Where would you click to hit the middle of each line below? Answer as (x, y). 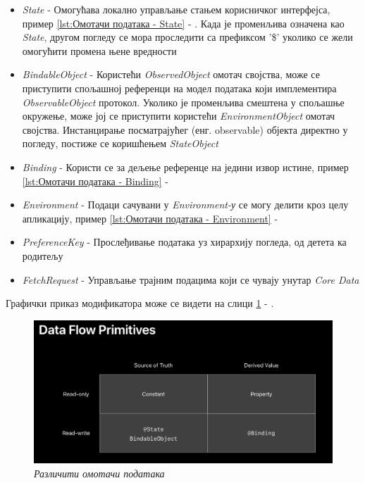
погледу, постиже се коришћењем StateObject (120, 143)
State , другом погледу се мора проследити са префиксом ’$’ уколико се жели (187, 37)
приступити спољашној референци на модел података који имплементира (179, 88)
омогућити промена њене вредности (99, 50)
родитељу (43, 255)
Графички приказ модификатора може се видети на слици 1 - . (140, 303)
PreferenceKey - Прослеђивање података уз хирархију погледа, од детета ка (184, 242)
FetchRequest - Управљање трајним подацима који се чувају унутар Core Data (191, 279)
